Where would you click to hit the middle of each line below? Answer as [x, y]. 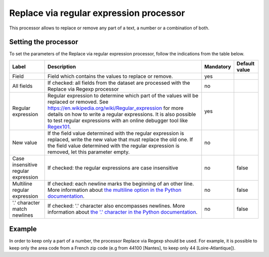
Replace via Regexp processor [83, 89]
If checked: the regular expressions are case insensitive [113, 168]
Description [62, 66]
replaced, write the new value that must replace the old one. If [120, 139]
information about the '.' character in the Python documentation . [123, 212]
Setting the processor [44, 42]
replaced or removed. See [78, 102]
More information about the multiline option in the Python [115, 190]
